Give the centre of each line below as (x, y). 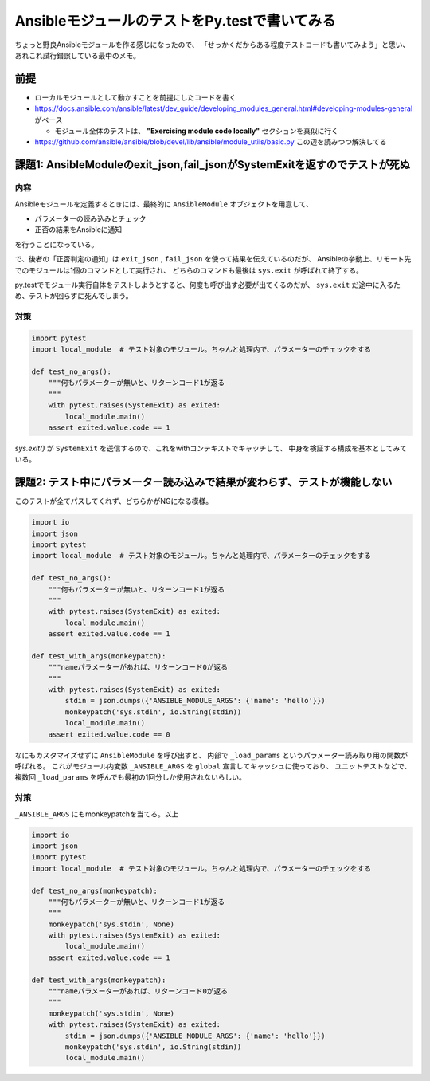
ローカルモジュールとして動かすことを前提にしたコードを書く (135, 97)
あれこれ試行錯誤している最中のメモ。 (78, 55)
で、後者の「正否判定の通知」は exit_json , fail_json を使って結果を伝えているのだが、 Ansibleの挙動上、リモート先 (213, 259)
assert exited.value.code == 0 (109, 734)
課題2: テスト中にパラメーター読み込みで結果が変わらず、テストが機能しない (203, 482)
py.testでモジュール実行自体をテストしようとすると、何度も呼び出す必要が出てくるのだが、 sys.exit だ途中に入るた (208, 285)
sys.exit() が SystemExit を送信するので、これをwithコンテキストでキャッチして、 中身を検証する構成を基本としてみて (211, 448)
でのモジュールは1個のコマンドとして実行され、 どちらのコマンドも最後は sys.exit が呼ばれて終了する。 (189, 270)
